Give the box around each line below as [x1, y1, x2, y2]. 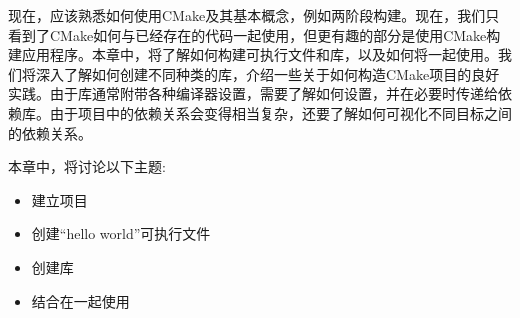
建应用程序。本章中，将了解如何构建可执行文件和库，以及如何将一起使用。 [8, 44, 498, 65]
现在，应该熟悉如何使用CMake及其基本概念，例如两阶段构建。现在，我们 [8, 5, 486, 25]
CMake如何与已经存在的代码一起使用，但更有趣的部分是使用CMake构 [49, 24, 501, 45]
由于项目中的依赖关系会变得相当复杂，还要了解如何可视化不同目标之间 [49, 102, 512, 123]
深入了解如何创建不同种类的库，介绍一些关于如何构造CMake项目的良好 [35, 63, 500, 84]
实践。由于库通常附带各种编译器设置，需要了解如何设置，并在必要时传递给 [8, 83, 498, 104]
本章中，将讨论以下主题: [8, 156, 166, 177]
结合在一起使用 [31, 290, 130, 311]
